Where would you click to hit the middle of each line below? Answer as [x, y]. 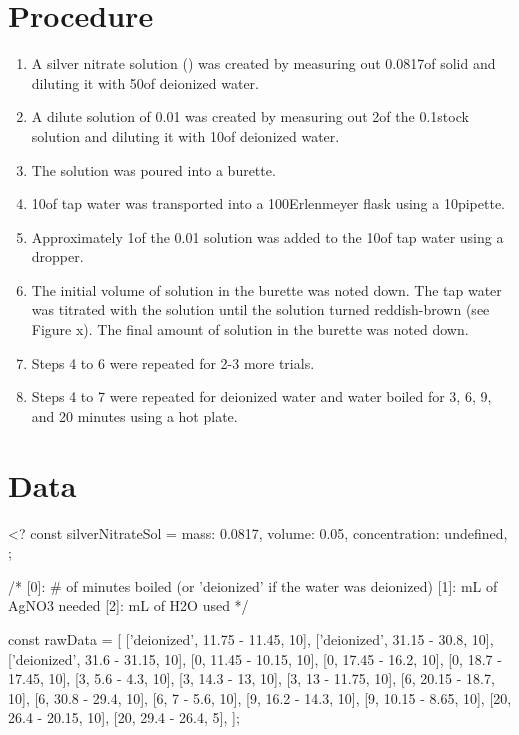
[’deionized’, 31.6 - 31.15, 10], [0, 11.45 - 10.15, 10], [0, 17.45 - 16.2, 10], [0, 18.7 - [255, 658]
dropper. [57, 256]
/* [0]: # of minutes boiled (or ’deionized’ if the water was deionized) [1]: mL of [253, 585]
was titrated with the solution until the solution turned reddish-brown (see [260, 309]
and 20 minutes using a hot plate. [134, 415]
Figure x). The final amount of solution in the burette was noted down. [250, 329]
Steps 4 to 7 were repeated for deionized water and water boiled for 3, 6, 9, [261, 396]
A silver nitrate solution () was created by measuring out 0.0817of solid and [263, 63]
